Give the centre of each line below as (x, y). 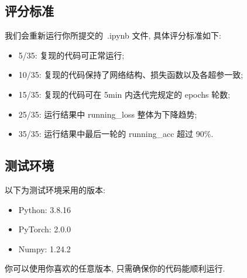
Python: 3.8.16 (45, 209)
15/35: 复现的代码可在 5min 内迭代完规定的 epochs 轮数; (124, 94)
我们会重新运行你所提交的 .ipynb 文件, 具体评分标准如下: (113, 35)
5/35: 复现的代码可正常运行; (71, 55)
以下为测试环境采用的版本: (55, 189)
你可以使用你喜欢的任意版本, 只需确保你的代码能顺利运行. (115, 268)
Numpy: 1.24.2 (44, 248)
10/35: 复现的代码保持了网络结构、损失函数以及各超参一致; (131, 75)
